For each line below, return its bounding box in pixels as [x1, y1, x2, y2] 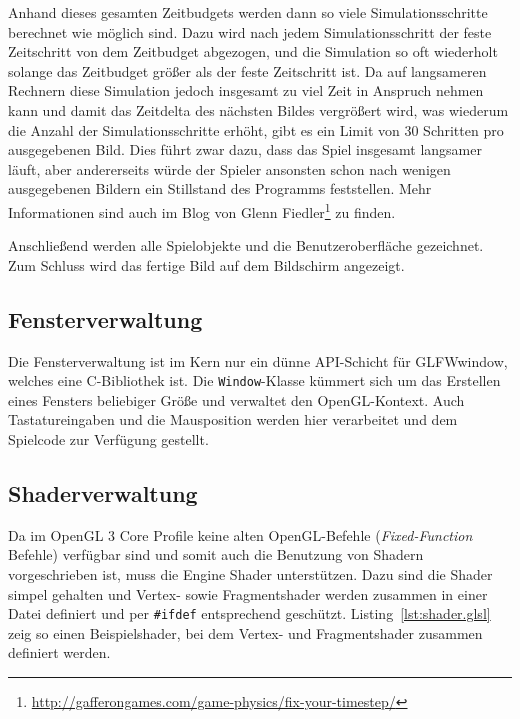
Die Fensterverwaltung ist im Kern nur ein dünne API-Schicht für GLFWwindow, [8, 350, 508, 371]
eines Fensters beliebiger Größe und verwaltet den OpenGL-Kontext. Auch [8, 389, 465, 410]
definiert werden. [8, 642, 111, 663]
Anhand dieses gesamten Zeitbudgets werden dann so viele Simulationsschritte [8, 2, 488, 22]
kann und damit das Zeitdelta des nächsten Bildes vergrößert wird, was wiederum [8, 99, 509, 120]
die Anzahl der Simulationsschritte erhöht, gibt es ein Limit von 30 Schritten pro [8, 119, 504, 140]
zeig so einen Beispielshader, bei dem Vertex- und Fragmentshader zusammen [8, 622, 483, 643]
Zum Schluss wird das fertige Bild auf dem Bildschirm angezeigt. [8, 254, 405, 275]
